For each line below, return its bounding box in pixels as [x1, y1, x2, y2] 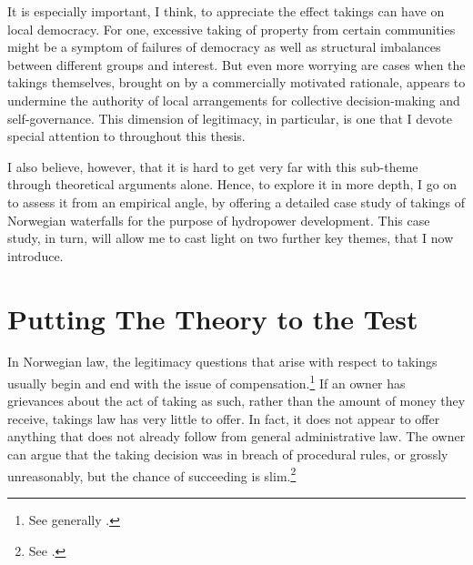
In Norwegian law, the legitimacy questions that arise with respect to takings [7, 352, 438, 371]
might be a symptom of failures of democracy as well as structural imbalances [7, 37, 441, 56]
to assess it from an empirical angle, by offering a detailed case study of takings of [7, 192, 466, 211]
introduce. [7, 246, 64, 265]
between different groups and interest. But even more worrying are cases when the [7, 55, 466, 74]
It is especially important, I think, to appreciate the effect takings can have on [7, 2, 445, 20]
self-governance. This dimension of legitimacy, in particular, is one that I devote [7, 108, 452, 127]
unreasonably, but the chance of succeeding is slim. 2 [7, 463, 297, 485]
